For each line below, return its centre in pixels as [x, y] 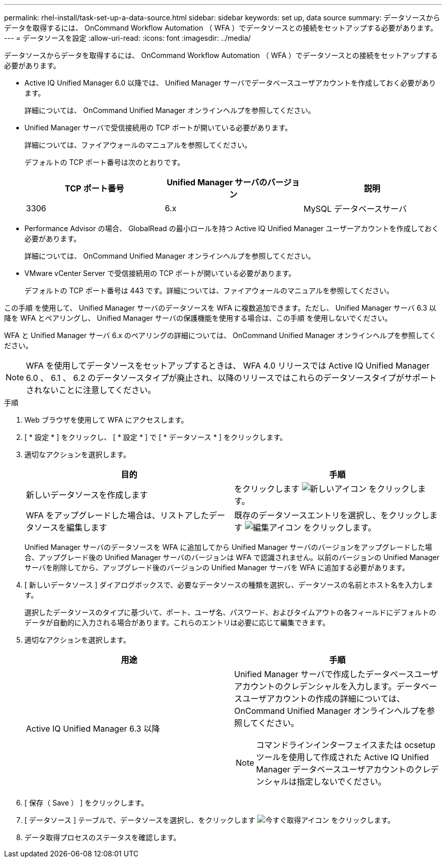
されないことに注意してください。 [91, 390]
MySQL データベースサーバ [355, 209]
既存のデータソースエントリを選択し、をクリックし [332, 515]
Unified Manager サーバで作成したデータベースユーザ [336, 674]
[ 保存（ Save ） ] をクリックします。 [86, 803]
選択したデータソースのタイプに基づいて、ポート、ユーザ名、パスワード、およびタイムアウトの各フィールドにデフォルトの [230, 612]
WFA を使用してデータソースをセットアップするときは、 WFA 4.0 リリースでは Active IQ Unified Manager [228, 366]
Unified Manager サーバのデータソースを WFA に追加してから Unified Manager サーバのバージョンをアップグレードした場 [228, 547]
